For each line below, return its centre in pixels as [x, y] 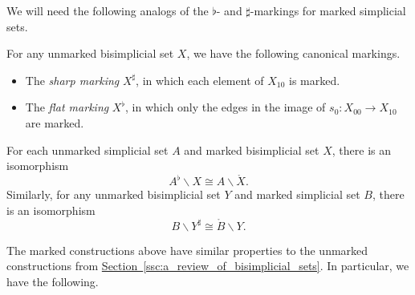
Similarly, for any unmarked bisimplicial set [114, 194]
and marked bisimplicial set [252, 150]
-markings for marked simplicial [328, 10]
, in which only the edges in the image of [226, 107]
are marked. [55, 122]
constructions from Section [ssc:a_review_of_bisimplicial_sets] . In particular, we [208, 266]
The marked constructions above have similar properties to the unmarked [187, 250]
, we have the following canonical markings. [293, 53]
